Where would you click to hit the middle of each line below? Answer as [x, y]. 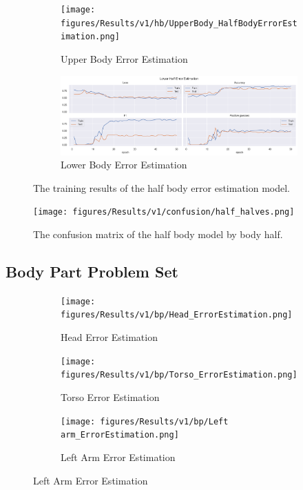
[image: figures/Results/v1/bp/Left [145, 421]
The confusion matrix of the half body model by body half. [158, 234]
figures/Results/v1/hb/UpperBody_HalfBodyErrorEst [179, 23]
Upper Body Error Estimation [124, 58]
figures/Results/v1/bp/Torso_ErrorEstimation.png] [179, 375]
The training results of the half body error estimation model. [162, 187]
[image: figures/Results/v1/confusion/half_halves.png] [164, 212]
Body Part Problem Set [92, 271]
